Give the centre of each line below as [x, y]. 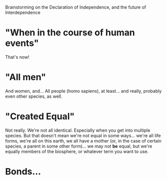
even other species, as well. [34, 96]
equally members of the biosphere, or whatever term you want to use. [77, 151]
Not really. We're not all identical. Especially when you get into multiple [78, 130]
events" [22, 43]
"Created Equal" [40, 116]
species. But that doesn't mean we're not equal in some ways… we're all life [83, 135]
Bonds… [23, 172]
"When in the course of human [70, 33]
